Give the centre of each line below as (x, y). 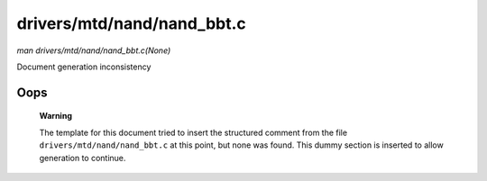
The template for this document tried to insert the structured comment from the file (193, 132)
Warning (55, 116)
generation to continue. (83, 158)
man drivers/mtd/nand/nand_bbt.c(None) (94, 50)
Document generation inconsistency (84, 67)
